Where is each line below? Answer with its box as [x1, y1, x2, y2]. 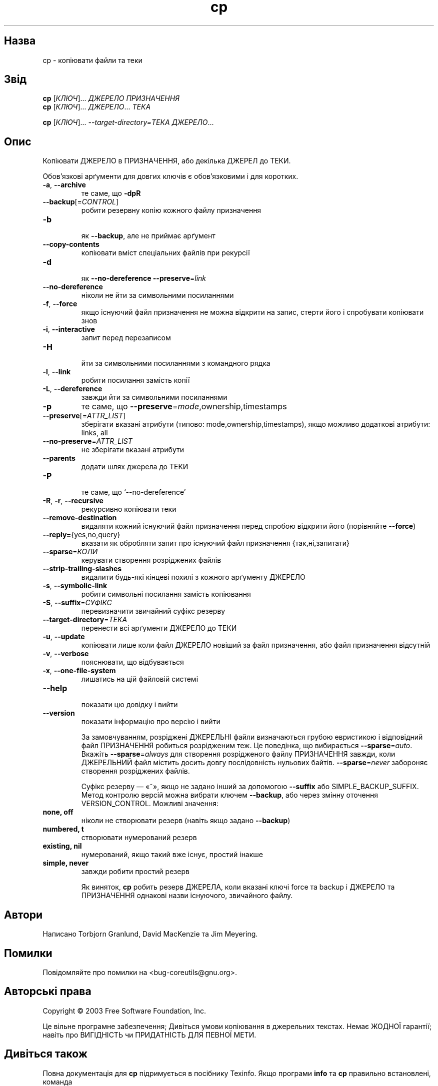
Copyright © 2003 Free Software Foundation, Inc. [42, 1006, 206, 1015]
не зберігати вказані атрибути [81, 445, 184, 454]
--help [42, 683, 67, 694]
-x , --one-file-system [42, 666, 116, 675]
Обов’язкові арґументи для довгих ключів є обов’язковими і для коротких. [42, 172, 298, 181]
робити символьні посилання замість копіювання [81, 590, 251, 599]
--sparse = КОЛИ [42, 547, 98, 556]
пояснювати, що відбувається [81, 658, 184, 667]
